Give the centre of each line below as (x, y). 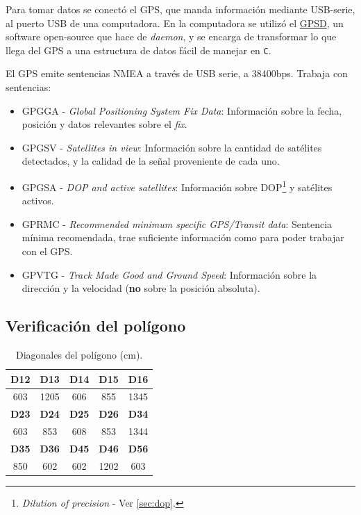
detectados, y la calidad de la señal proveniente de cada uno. (151, 161)
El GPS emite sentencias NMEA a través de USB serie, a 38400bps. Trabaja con (177, 73)
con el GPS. (47, 251)
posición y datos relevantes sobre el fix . (104, 124)
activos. (38, 201)
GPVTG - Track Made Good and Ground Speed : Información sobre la (169, 274)
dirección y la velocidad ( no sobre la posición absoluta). (141, 288)
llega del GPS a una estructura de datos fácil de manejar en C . (138, 50)
